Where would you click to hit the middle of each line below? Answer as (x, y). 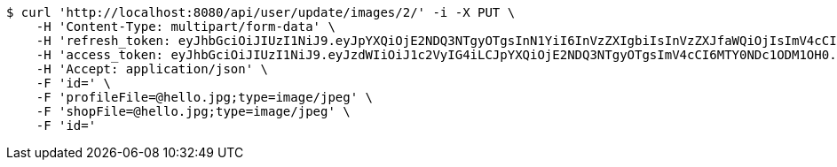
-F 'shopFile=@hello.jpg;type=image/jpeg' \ (193, 111)
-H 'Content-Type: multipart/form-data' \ (186, 27)
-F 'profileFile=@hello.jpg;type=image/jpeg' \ (205, 97)
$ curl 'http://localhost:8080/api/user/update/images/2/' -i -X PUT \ (261, 12)
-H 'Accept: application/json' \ (152, 69)
